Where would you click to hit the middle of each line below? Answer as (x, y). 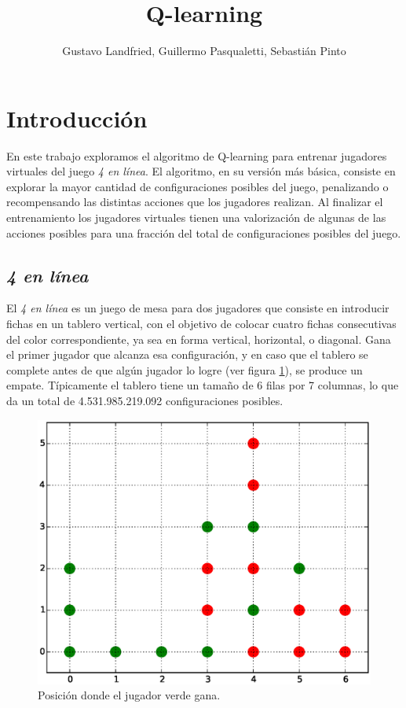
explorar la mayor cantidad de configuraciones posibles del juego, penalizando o (198, 186)
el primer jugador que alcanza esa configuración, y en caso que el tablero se (187, 354)
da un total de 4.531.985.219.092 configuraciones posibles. (145, 400)
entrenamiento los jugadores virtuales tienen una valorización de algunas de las (196, 218)
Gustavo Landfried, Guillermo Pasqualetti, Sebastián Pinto (204, 51)
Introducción (77, 118)
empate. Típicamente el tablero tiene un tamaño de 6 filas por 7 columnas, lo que (203, 385)
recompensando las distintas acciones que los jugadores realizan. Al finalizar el (195, 202)
